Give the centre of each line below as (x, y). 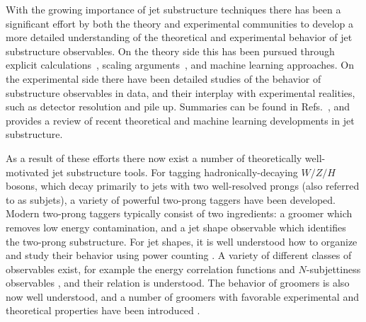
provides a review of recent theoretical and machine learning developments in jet (180, 120)
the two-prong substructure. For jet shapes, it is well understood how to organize (182, 241)
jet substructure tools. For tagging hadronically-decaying (175, 172)
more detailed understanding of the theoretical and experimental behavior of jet (179, 37)
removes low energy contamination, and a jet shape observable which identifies (176, 227)
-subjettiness (333, 269)
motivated (28, 172)
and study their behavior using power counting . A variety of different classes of (179, 255)
